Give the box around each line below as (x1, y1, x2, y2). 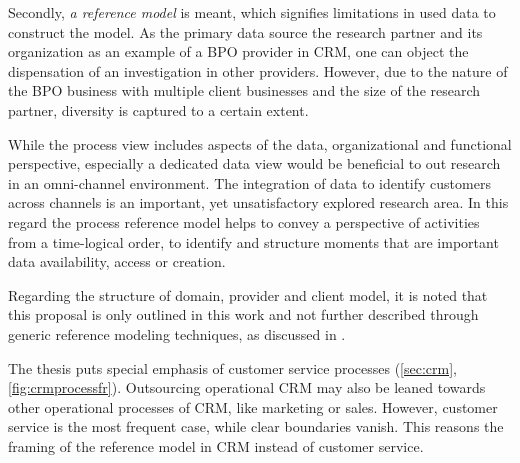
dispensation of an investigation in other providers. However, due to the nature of (8, 60, 508, 81)
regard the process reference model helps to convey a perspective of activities (8, 211, 480, 232)
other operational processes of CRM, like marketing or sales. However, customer (8, 396, 498, 417)
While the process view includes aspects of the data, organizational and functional (8, 133, 512, 154)
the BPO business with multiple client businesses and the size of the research (8, 80, 481, 101)
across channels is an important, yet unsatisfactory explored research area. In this (8, 192, 509, 213)
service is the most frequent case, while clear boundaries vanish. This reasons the (8, 416, 504, 437)
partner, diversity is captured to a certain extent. (8, 99, 309, 120)
